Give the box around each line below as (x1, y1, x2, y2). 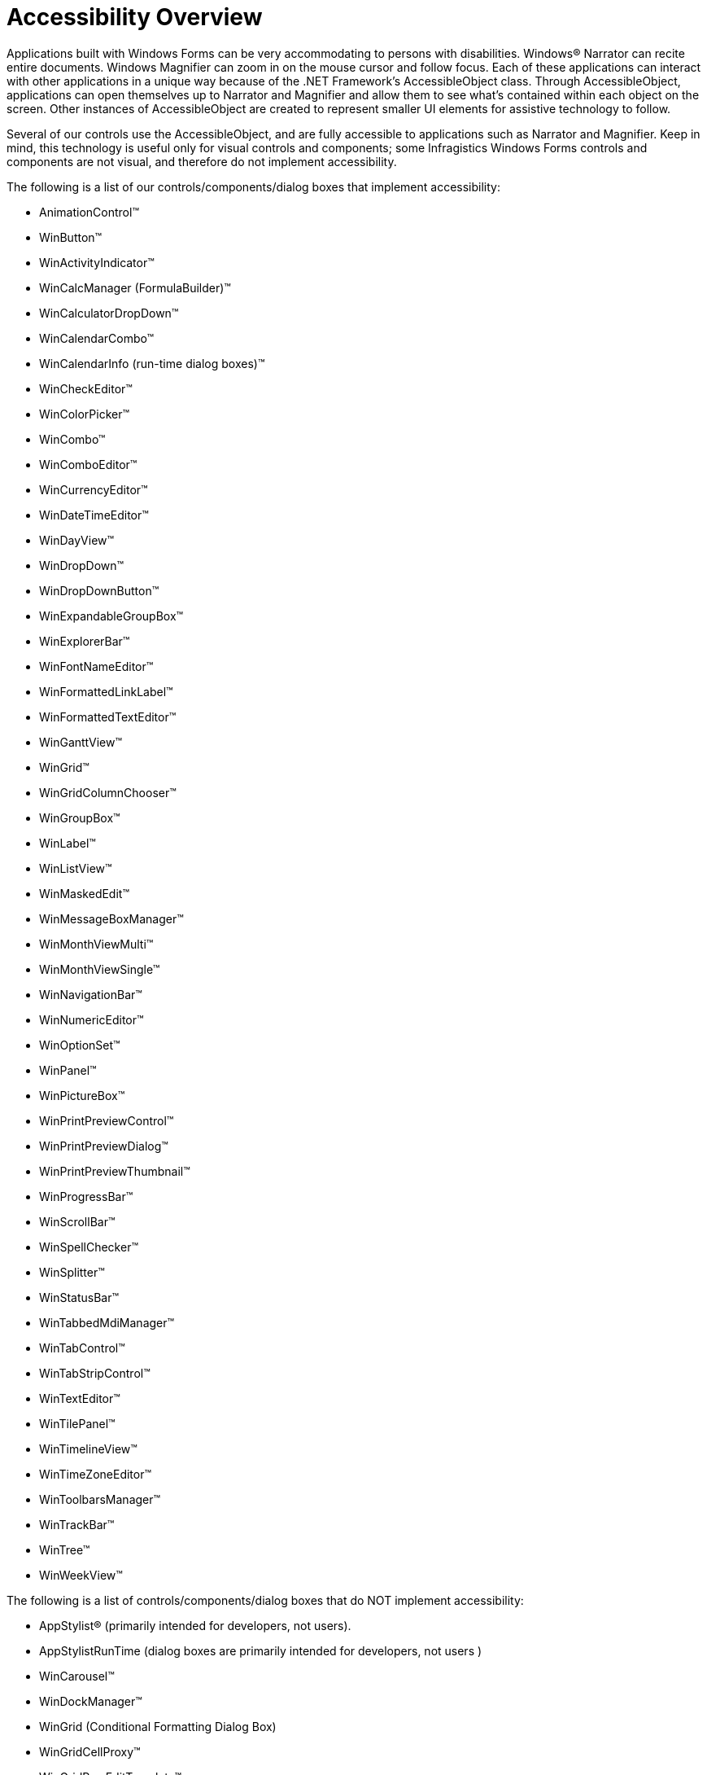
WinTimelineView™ (39, 1441, 137, 1456)
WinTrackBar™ (39, 1517, 115, 1532)
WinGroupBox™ (39, 810, 120, 825)
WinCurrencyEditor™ (39, 482, 148, 497)
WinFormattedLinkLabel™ (39, 684, 173, 699)
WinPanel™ (39, 1063, 97, 1077)
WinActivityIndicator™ (39, 255, 155, 270)
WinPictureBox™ (39, 1088, 125, 1102)
